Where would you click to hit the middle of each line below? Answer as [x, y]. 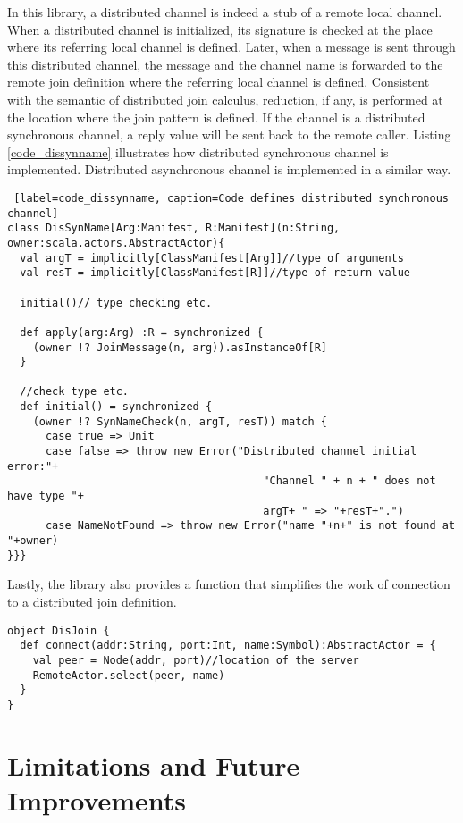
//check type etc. [75, 392]
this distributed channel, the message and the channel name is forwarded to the [225, 64]
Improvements [97, 799]
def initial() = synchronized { [116, 407]
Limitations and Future [154, 764]
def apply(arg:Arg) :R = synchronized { [142, 332]
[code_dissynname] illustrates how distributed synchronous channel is [198, 151]
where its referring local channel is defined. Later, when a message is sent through [231, 47]
